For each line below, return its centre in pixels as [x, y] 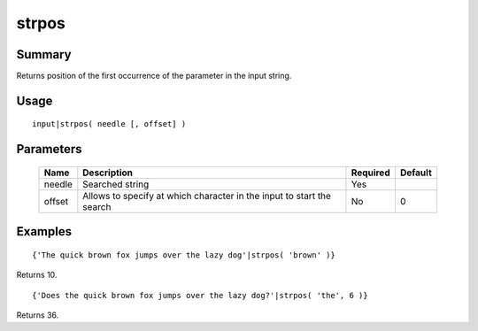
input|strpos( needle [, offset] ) [109, 124]
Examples [44, 231]
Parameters [49, 149]
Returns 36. [38, 315]
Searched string [116, 184]
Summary [44, 54]
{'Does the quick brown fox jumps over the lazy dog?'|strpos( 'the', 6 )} [200, 295]
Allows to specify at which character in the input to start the [207, 196]
